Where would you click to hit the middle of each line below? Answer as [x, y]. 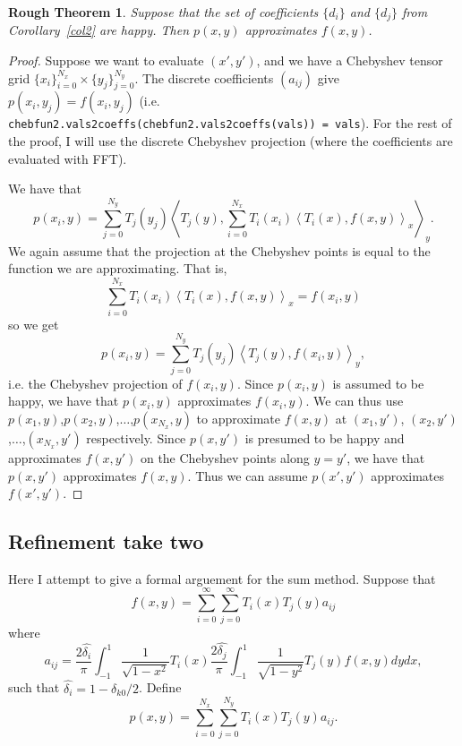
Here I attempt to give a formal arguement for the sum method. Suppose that [222, 578]
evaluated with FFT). [68, 158]
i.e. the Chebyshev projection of [95, 383]
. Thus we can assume [248, 475]
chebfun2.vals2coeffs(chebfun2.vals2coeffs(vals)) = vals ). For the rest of [230, 123]
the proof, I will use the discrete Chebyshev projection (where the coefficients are [231, 141]
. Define [160, 687]
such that [34, 687]
